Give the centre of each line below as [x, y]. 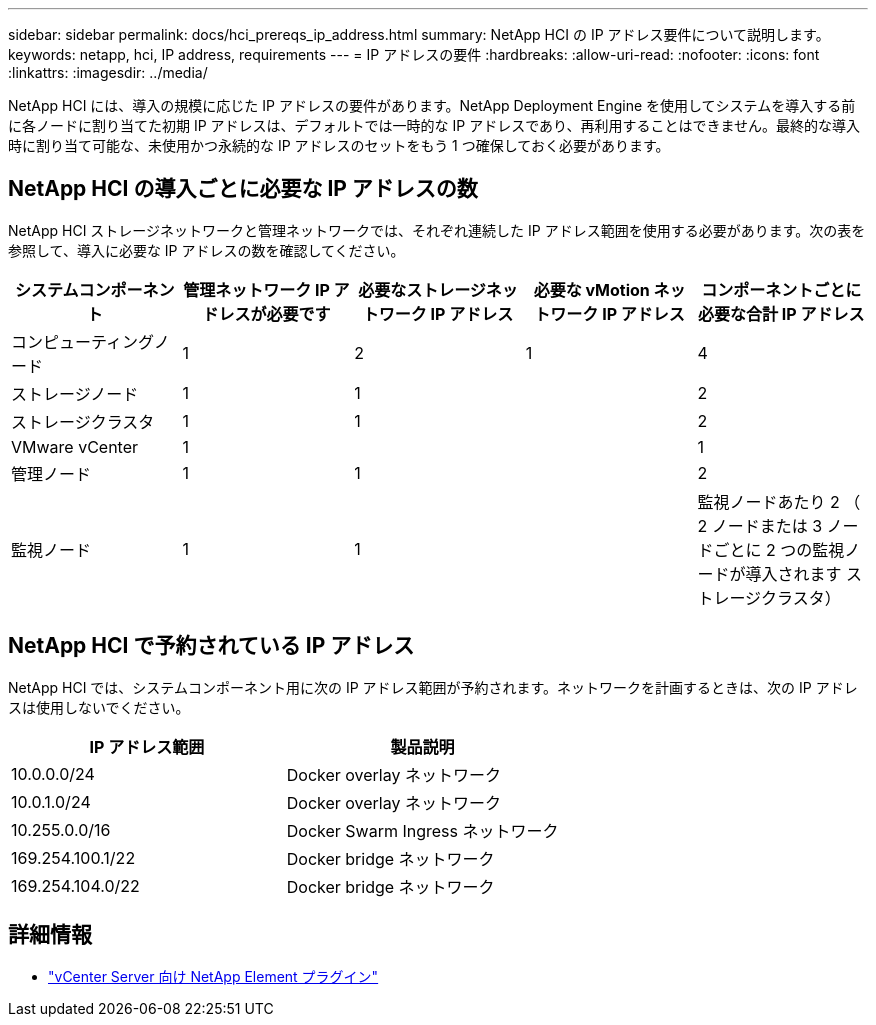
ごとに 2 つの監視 [779, 549]
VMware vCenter [75, 446]
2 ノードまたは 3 [760, 525]
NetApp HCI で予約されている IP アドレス [211, 646]
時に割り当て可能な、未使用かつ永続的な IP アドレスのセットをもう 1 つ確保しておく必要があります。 [339, 145]
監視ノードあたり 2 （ [779, 501]
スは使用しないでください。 [99, 707]
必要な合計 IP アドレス [781, 313]
